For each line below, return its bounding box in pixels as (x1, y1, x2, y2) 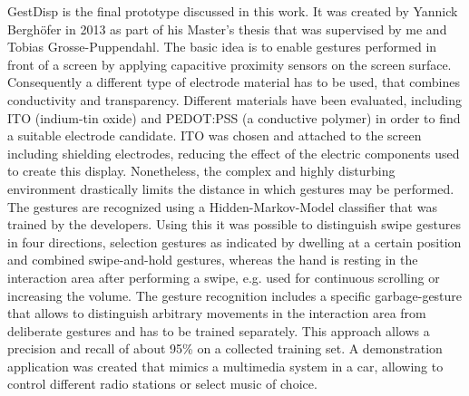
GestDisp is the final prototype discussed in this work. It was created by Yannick (7, 2, 458, 20)
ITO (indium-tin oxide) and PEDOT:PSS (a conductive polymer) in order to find (7, 108, 461, 127)
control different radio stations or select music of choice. (7, 374, 318, 393)
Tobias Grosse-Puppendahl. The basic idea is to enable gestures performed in (7, 37, 437, 56)
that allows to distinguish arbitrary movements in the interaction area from (7, 304, 426, 323)
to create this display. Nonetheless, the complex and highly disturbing (7, 161, 396, 180)
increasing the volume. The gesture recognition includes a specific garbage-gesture (7, 285, 463, 304)
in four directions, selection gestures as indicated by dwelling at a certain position (7, 232, 462, 251)
